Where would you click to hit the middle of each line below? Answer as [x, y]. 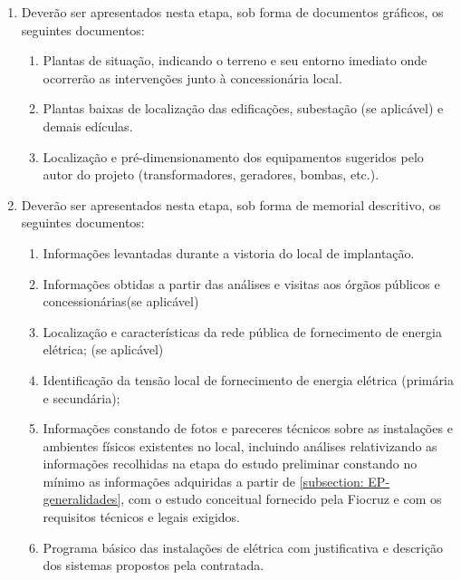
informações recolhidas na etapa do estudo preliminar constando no [230, 464]
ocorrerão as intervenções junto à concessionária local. [192, 77]
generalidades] [82, 499]
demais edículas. [88, 126]
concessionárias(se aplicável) [121, 301]
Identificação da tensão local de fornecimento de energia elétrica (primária [248, 379]
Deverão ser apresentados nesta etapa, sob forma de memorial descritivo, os [231, 204]
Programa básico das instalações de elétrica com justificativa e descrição [243, 547]
